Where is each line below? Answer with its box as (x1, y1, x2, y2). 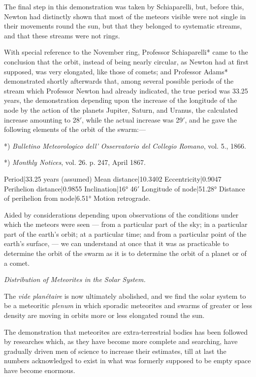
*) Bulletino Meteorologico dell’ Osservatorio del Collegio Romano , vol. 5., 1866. (4, 140, 246, 151)
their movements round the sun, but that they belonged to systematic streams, (4, 21, 242, 31)
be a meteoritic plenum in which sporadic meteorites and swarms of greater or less (4, 300, 252, 311)
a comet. (4, 257, 30, 268)
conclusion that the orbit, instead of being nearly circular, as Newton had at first (4, 56, 249, 66)
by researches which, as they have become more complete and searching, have (4, 336, 238, 346)
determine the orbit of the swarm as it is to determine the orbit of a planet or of (4, 248, 247, 258)
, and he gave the (185, 114, 237, 125)
